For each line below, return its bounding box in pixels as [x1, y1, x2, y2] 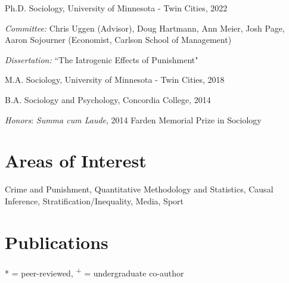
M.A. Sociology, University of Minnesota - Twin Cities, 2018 [5, 73, 225, 86]
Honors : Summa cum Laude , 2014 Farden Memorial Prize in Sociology [5, 113, 262, 126]
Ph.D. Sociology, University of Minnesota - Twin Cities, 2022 [5, 2, 228, 14]
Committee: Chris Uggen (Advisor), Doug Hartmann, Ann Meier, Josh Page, [5, 21, 285, 34]
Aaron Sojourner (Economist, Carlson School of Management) [5, 33, 232, 46]
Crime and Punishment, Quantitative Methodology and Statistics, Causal [5, 183, 274, 195]
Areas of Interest [5, 148, 147, 173]
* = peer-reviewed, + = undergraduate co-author [5, 265, 184, 279]
